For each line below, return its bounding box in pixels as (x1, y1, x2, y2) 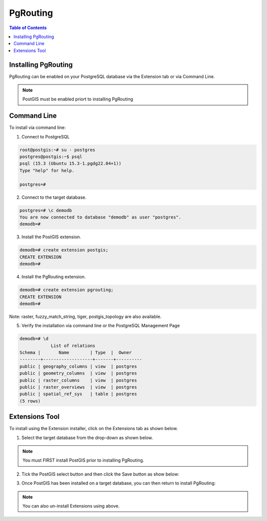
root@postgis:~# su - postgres (19, 147, 96, 153)
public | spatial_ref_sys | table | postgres (19, 391, 137, 397)
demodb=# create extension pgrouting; (19, 287, 114, 293)
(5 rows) (19, 398, 41, 404)
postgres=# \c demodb (19, 208, 72, 213)
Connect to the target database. (21, 194, 87, 200)
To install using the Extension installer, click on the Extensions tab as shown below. (9, 426, 178, 432)
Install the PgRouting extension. (21, 274, 86, 280)
